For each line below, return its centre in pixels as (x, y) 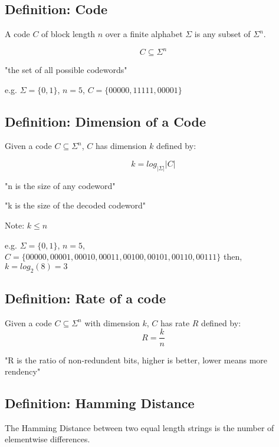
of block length (68, 34)
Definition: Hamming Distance (100, 403)
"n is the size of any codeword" (60, 185)
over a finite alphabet (144, 34)
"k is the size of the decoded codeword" (75, 205)
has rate (175, 322)
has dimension (121, 146)
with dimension (112, 322)
